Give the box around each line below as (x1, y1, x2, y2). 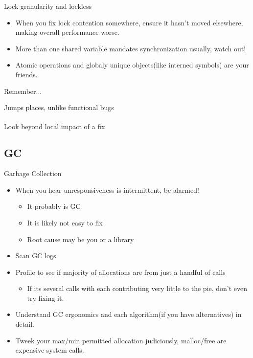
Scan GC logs (15, 250, 56, 261)
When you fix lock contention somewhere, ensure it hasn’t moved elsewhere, (15, 17, 243, 27)
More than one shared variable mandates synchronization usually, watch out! (15, 43, 246, 53)
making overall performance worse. (15, 27, 119, 37)
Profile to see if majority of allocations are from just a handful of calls (15, 267, 226, 277)
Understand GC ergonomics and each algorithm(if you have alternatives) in (15, 309, 242, 319)
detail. (15, 319, 34, 329)
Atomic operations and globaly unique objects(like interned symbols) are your (15, 60, 249, 70)
